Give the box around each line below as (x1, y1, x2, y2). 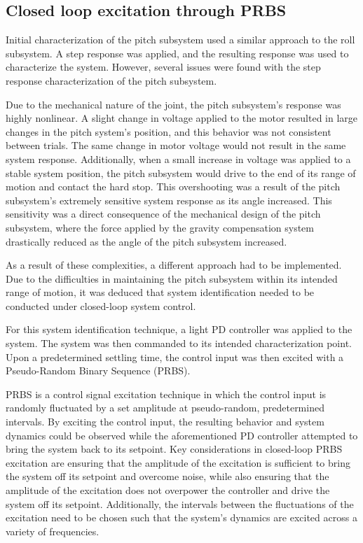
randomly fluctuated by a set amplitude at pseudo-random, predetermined (6, 400, 324, 415)
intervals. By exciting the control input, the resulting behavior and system (6, 414, 324, 429)
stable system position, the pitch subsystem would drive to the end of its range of (6, 165, 356, 180)
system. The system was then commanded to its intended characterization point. (6, 336, 352, 351)
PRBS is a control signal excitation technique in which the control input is (6, 386, 327, 401)
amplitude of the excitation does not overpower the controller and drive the (6, 483, 330, 498)
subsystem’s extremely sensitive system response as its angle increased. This (6, 192, 332, 207)
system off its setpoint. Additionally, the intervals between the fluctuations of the (6, 496, 354, 511)
